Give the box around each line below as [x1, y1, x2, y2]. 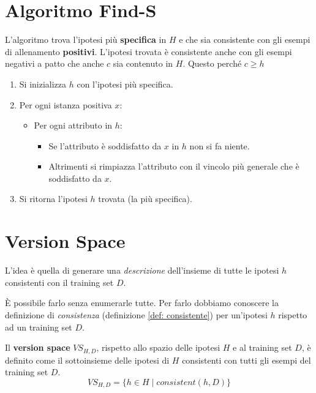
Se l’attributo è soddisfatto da [48, 139, 162, 152]
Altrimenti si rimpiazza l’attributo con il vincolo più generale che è [48, 160, 299, 173]
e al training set [233, 341, 292, 354]
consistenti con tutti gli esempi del [182, 353, 311, 366]
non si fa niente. [189, 139, 250, 152]
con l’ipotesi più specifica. [77, 77, 173, 90]
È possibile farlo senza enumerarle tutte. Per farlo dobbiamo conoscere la [5, 296, 279, 309]
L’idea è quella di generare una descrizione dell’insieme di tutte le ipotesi [5, 264, 279, 277]
